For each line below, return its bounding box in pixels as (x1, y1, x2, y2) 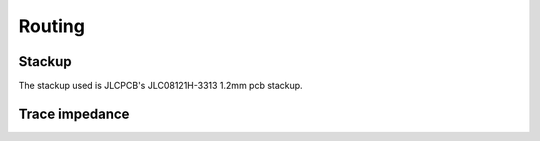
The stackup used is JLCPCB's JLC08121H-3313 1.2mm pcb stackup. (18, 80, 304, 92)
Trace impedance (18, 105, 130, 122)
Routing (18, 15, 85, 37)
